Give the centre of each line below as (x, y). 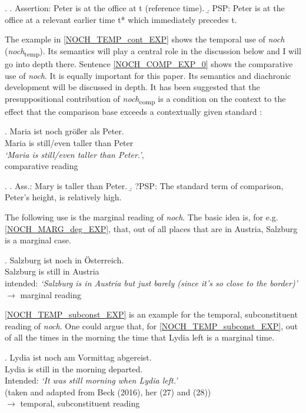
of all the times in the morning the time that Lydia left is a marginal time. (140, 337)
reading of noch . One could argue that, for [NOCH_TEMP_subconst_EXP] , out (152, 326)
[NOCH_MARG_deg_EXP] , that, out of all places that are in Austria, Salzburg (151, 228)
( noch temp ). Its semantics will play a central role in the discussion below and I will (153, 51)
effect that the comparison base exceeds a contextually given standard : (134, 111)
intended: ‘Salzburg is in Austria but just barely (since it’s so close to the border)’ (151, 283)
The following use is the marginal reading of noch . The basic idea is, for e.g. (142, 217)
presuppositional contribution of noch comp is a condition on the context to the (145, 99)
